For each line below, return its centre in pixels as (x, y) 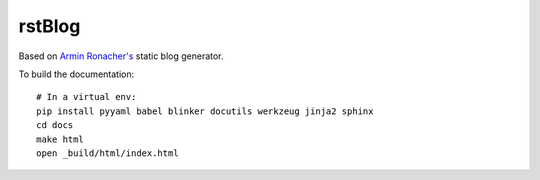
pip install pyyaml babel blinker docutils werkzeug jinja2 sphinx (205, 111)
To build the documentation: (76, 74)
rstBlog (49, 26)
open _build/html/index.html (107, 153)
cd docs (55, 125)
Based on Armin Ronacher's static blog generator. (121, 56)
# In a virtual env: (86, 97)
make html (60, 139)
